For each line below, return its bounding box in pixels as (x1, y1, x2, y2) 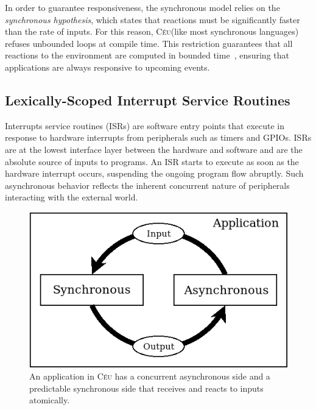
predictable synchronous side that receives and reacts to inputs (29, 381, 264, 394)
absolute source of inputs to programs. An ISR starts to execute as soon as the (5, 155, 299, 168)
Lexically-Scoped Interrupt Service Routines (5, 90, 290, 109)
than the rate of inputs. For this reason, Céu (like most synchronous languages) (5, 25, 299, 38)
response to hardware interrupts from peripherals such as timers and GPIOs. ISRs (5, 131, 312, 144)
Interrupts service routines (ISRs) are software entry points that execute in (5, 119, 285, 132)
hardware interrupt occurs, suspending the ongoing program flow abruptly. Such (5, 167, 304, 180)
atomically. (29, 394, 70, 406)
